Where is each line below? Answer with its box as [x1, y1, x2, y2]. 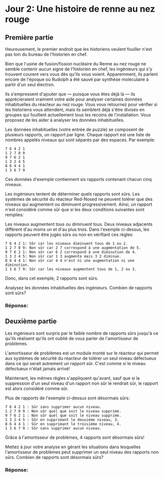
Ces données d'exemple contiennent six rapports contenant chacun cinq [5, 176, 152, 182]
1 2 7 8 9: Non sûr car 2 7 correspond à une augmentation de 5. [5, 245, 141, 250]
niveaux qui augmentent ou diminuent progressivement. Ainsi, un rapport [5, 201, 153, 207]
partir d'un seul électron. [5, 82, 55, 87]
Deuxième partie [5, 317, 57, 326]
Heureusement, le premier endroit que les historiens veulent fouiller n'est [5, 46, 152, 52]
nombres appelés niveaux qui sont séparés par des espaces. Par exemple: [5, 137, 156, 143]
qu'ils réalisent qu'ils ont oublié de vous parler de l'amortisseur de [5, 335, 139, 341]
